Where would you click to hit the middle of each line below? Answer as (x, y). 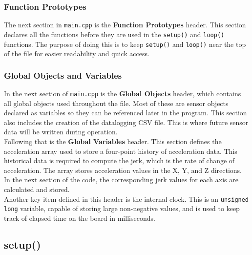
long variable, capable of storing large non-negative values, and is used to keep (122, 208)
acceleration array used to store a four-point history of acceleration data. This (121, 151)
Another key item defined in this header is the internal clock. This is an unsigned (126, 199)
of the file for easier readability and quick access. (77, 53)
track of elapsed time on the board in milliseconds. (80, 218)
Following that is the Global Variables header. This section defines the (113, 141)
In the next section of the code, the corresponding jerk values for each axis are (121, 180)
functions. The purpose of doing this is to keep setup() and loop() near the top (125, 44)
